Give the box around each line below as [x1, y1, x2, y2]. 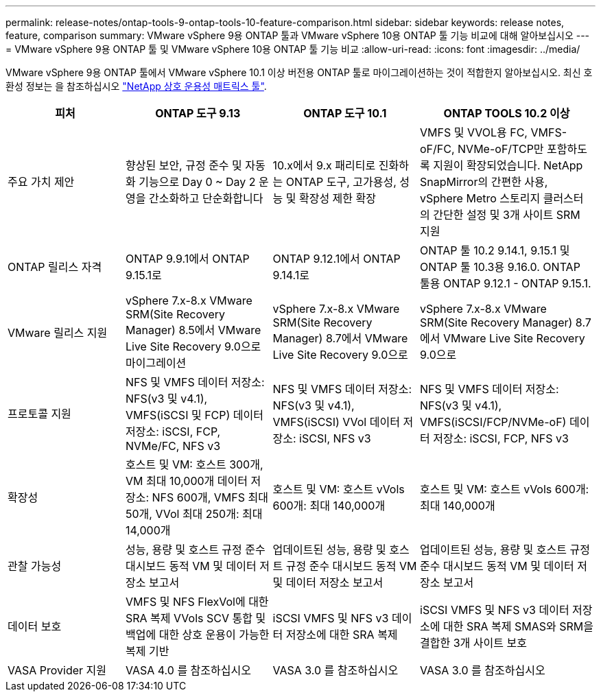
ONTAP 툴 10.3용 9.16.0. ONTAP [420, 260, 580, 274]
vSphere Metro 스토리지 [420, 191, 541, 205]
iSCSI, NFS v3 [299, 432, 371, 445]
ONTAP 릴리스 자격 [8, 260, 102, 274]
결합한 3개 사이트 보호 [420, 636, 527, 650]
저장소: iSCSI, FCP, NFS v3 [433, 432, 569, 445]
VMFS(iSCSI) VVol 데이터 [272, 415, 400, 429]
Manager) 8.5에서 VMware [126, 323, 261, 337]
